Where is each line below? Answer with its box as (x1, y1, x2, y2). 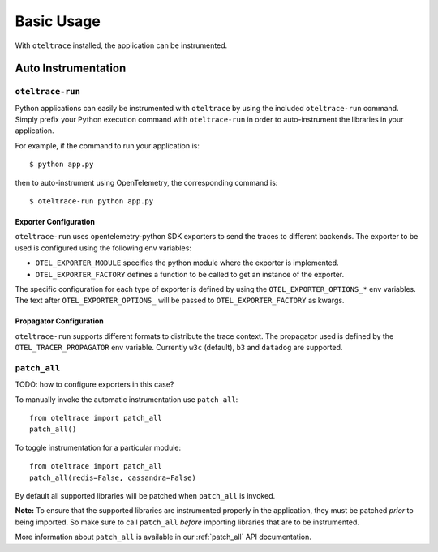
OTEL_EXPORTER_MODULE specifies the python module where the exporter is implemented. (35, 258, 340, 267)
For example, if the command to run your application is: (15, 140, 200, 150)
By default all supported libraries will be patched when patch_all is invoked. (15, 491, 276, 501)
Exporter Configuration (15, 217, 95, 227)
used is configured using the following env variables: (15, 243, 192, 253)
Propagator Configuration (15, 316, 105, 326)
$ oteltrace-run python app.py (29, 197, 154, 206)
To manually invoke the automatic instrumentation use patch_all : (15, 394, 238, 404)
